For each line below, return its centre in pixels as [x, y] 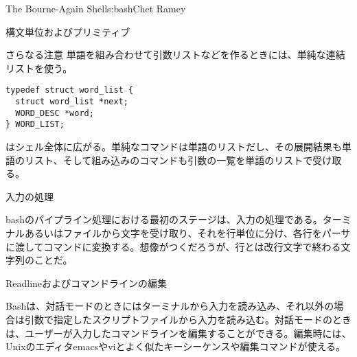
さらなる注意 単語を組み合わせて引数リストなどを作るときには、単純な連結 [175, 55]
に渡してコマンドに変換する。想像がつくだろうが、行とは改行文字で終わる [173, 246]
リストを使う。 [39, 68]
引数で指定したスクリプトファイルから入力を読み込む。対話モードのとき [188, 319]
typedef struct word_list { [70, 90]
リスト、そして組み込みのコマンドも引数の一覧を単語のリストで [169, 160]
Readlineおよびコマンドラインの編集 [87, 283]
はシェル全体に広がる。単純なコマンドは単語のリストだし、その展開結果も [174, 146]
